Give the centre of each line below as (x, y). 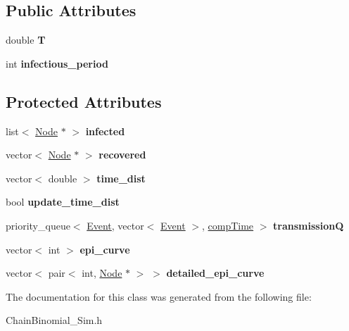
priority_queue (38, 225)
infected (105, 131)
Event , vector (115, 225)
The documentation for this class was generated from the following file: (159, 296)
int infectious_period (57, 63)
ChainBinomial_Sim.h (54, 320)
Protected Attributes (84, 101)
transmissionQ (309, 225)
